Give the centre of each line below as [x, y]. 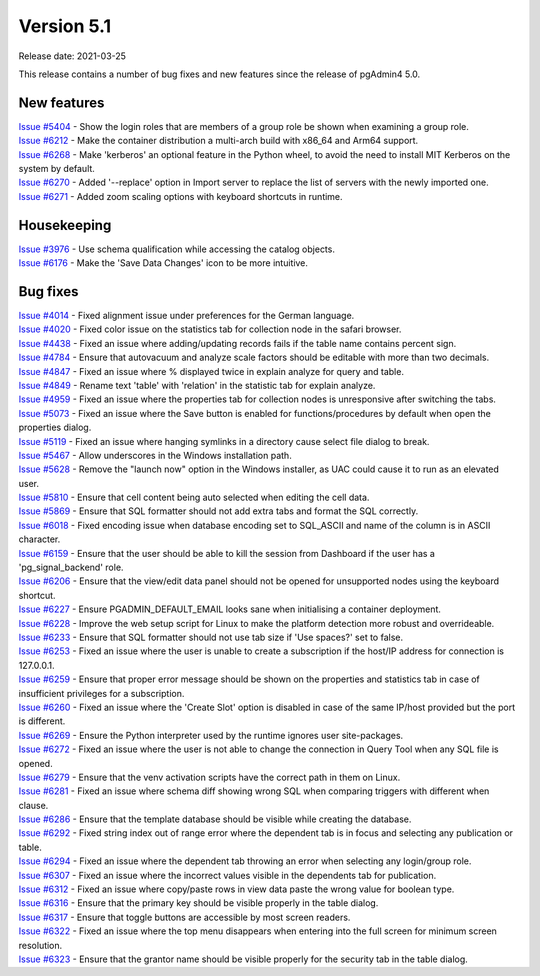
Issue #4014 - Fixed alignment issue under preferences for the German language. [186, 315]
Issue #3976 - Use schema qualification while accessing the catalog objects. [176, 249]
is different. [42, 721]
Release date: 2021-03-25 [72, 56]
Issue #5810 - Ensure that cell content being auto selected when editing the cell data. [194, 497]
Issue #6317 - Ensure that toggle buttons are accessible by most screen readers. [184, 917]
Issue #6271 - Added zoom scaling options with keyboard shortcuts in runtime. [181, 196]
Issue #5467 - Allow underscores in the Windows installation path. [155, 455]
